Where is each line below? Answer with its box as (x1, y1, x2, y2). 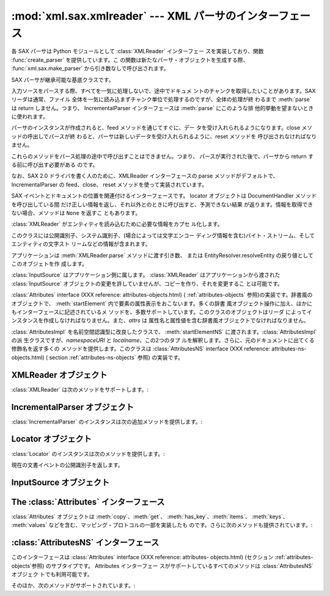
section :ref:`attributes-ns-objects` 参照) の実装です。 (49, 354, 183, 361)
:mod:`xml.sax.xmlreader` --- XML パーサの (11, 9, 237, 23)
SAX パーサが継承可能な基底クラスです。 (11, 76, 114, 83)
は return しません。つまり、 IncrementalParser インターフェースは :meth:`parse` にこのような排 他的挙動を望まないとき (11, 104, 314, 111)
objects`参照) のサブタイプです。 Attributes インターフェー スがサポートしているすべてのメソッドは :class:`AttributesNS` (11, 562, 314, 569)
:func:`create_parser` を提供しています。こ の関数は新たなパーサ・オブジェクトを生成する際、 (11, 56, 249, 64)
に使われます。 (11, 113, 48, 121)
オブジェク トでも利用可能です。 (11, 570, 93, 578)
